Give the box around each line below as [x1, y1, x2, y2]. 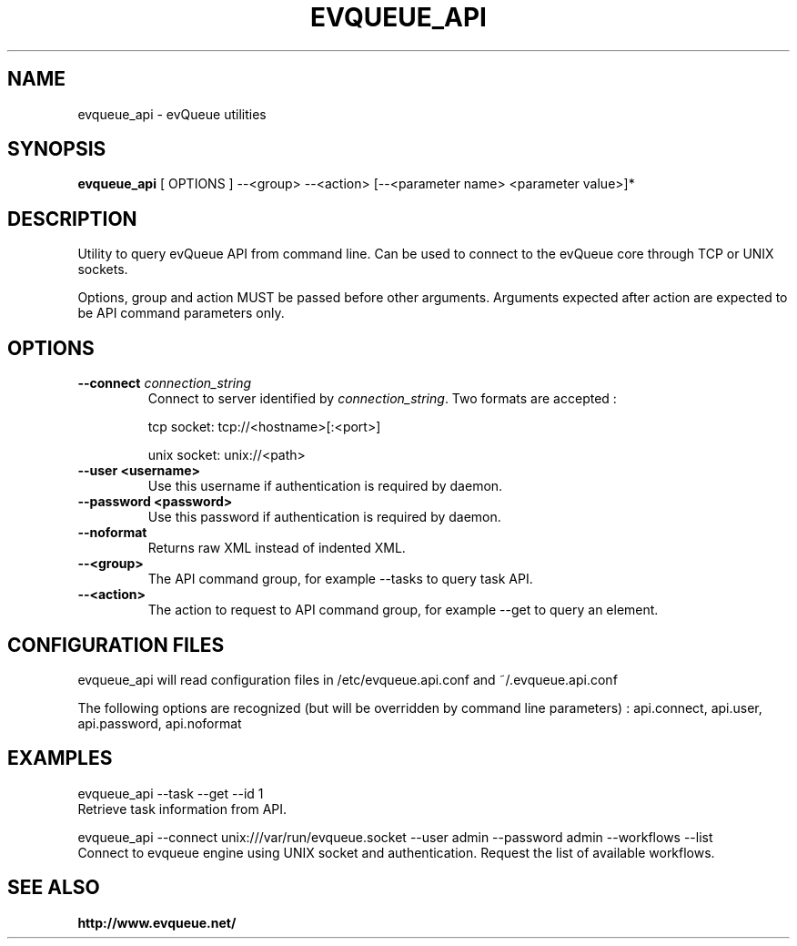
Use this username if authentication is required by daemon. [147, 478, 503, 494]
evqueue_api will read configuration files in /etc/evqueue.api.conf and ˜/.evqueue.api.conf [77, 671, 618, 687]
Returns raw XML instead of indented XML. [147, 540, 406, 556]
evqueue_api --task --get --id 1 [77, 785, 264, 801]
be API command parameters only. [77, 305, 285, 321]
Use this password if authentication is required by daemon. [147, 509, 501, 525]
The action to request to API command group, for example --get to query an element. [147, 602, 659, 618]
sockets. [77, 261, 128, 278]
